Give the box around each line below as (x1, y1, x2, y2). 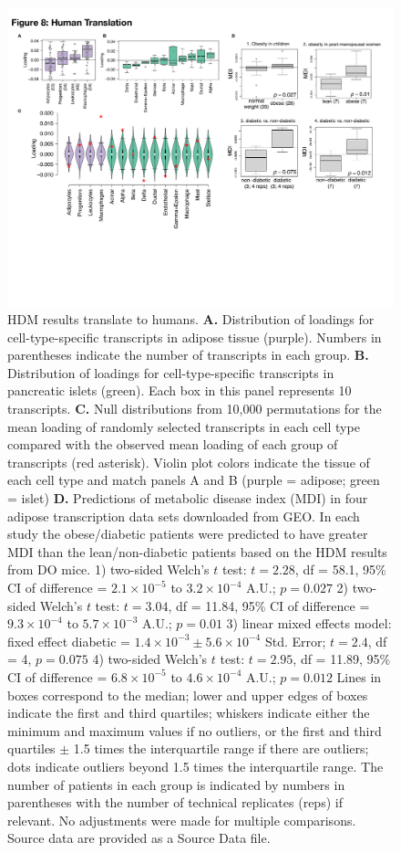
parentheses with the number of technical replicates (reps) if (7, 793, 343, 812)
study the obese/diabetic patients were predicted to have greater (7, 524, 368, 543)
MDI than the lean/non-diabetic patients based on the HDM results (7, 542, 387, 561)
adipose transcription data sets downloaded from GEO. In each (7, 506, 360, 525)
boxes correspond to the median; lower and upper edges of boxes (7, 685, 368, 704)
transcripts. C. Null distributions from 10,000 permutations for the (7, 399, 382, 418)
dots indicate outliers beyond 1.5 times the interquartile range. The (7, 756, 384, 775)
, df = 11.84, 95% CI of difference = (168, 595, 370, 615)
